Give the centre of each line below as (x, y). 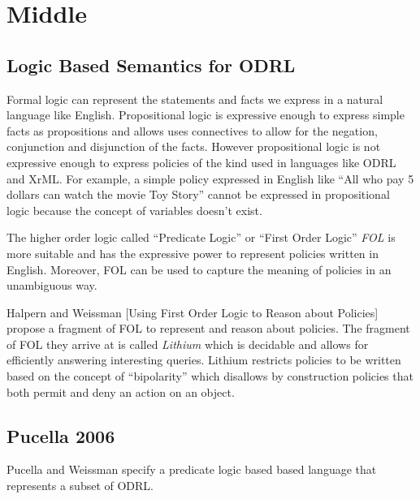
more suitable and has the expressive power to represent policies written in (193, 253)
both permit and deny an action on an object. (121, 391)
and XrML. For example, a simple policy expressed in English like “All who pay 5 (210, 178)
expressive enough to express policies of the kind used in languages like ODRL (201, 162)
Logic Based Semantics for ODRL (151, 65)
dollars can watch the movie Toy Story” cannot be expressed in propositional (198, 194)
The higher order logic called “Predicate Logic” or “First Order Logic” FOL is (201, 237)
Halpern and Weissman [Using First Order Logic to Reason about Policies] (193, 312)
